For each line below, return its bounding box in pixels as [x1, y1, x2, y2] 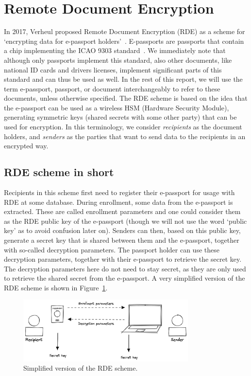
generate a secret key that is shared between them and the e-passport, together [4, 235, 239, 245]
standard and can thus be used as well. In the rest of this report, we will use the [4, 74, 243, 84]
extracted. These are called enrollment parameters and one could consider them [4, 206, 241, 216]
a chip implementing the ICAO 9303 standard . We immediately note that [4, 45, 226, 55]
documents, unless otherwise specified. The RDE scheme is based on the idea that [4, 93, 248, 103]
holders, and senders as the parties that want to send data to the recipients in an [4, 131, 246, 141]
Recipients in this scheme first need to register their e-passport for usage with [4, 187, 235, 197]
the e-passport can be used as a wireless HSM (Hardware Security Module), [4, 102, 229, 112]
